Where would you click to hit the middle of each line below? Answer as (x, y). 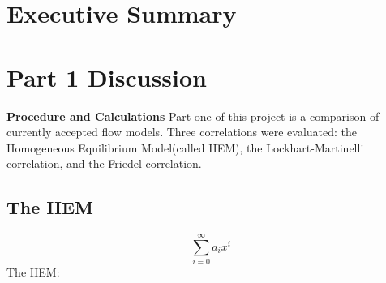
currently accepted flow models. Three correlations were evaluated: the (182, 132)
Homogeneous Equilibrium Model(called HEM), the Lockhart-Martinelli (185, 147)
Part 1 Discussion (107, 77)
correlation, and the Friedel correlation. (104, 163)
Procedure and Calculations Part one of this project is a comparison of (193, 116)
